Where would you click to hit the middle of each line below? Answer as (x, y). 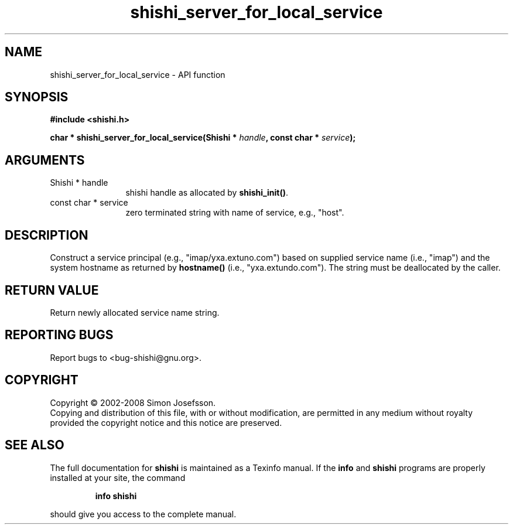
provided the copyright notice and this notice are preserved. (166, 422)
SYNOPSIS (37, 97)
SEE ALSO (35, 445)
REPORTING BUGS (59, 335)
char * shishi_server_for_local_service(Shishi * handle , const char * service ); (203, 138)
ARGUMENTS (45, 160)
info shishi (116, 496)
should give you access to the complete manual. (143, 514)
